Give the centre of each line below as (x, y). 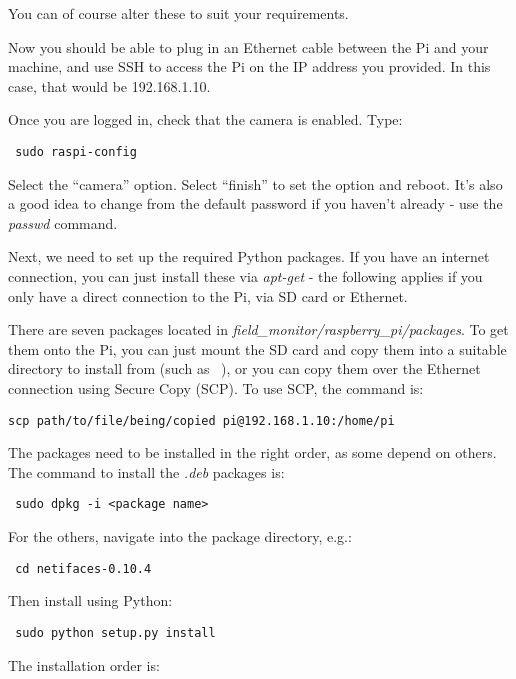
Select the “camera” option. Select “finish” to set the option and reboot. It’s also (255, 183)
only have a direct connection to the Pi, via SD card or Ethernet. (208, 295)
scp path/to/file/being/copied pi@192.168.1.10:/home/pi (201, 420)
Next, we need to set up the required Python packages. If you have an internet (249, 256)
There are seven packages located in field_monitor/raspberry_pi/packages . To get (258, 329)
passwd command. (63, 222)
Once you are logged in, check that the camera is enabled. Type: (205, 119)
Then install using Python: (90, 600)
